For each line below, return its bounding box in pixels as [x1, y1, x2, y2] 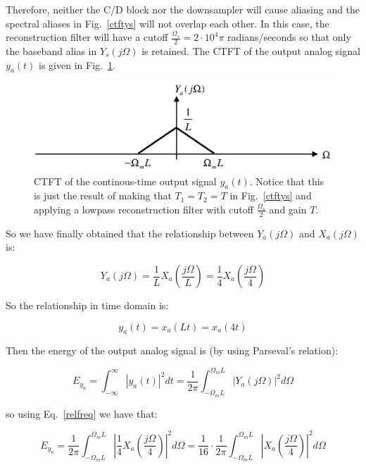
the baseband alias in [6, 44, 97, 58]
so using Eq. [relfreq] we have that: [6, 406, 158, 421]
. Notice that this [249, 173, 324, 188]
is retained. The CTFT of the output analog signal [141, 44, 360, 58]
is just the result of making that [34, 188, 172, 203]
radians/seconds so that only [227, 30, 351, 44]
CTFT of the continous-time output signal [34, 173, 217, 188]
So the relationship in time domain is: [6, 298, 169, 312]
